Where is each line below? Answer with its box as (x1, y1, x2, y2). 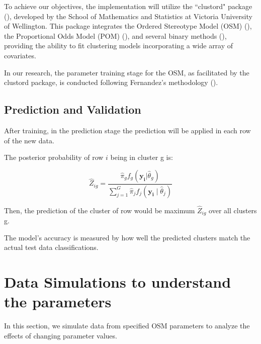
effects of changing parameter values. (4, 330, 117, 340)
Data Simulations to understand (4, 272, 231, 292)
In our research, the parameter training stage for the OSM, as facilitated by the (4, 67, 249, 77)
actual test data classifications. (4, 242, 99, 252)
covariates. (4, 50, 36, 60)
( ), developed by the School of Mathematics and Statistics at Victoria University (4, 11, 252, 21)
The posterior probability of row (4, 152, 104, 162)
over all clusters (209, 205, 257, 215)
